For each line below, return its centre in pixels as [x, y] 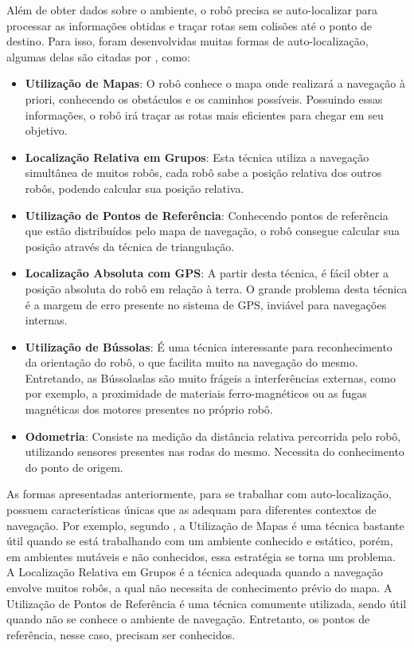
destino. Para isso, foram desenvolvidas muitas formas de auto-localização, [187, 41]
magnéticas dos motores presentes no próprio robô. [149, 409]
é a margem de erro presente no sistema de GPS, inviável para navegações [206, 304]
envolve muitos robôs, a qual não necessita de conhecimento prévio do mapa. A [199, 587]
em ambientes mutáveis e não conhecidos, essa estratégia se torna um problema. [201, 556]
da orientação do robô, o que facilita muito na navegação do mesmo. [191, 362]
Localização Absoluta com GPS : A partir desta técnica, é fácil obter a [207, 273]
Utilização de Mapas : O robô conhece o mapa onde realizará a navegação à [215, 83]
